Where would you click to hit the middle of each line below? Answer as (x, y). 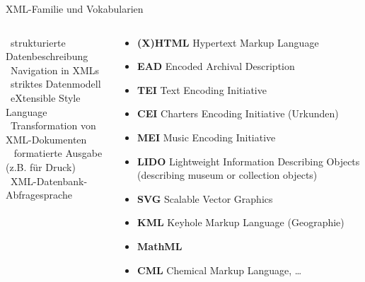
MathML (160, 246)
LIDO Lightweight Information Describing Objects (249, 161)
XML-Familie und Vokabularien (75, 8)
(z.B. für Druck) (41, 166)
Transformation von (53, 125)
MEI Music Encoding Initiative (207, 137)
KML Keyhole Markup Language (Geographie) (241, 222)
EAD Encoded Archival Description (216, 66)
